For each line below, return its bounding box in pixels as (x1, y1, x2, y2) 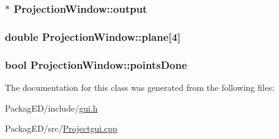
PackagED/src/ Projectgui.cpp (5, 122, 117, 135)
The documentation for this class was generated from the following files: (5, 80, 275, 93)
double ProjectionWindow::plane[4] (5, 29, 181, 44)
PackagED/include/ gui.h (5, 101, 98, 114)
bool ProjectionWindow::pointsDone (5, 57, 187, 72)
